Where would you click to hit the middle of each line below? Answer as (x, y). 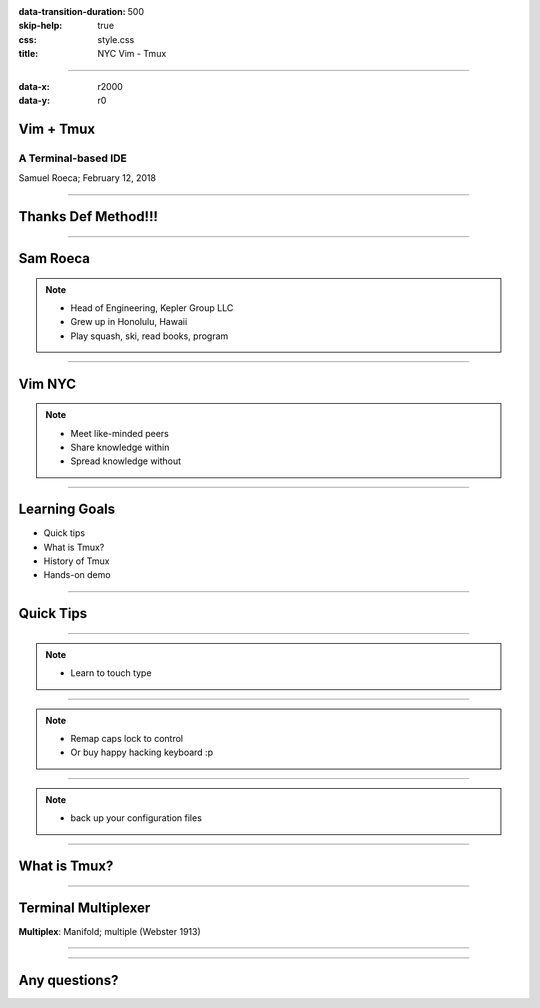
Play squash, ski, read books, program (149, 336)
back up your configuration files (136, 818)
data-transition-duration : (72, 11)
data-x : (34, 86)
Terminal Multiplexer (84, 907)
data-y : (34, 100)
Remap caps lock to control (127, 738)
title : (28, 54)
